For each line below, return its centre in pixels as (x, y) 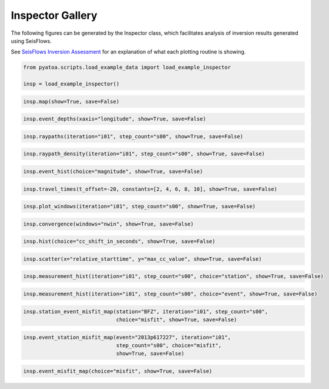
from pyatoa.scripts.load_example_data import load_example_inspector (127, 67)
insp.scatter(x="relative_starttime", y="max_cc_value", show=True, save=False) (142, 259)
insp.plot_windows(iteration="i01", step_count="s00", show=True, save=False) (139, 207)
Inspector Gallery (54, 15)
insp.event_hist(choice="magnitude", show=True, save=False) (113, 171)
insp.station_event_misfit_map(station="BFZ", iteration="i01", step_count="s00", (146, 311)
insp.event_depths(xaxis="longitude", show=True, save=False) (115, 119)
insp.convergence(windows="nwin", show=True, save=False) (108, 224)
